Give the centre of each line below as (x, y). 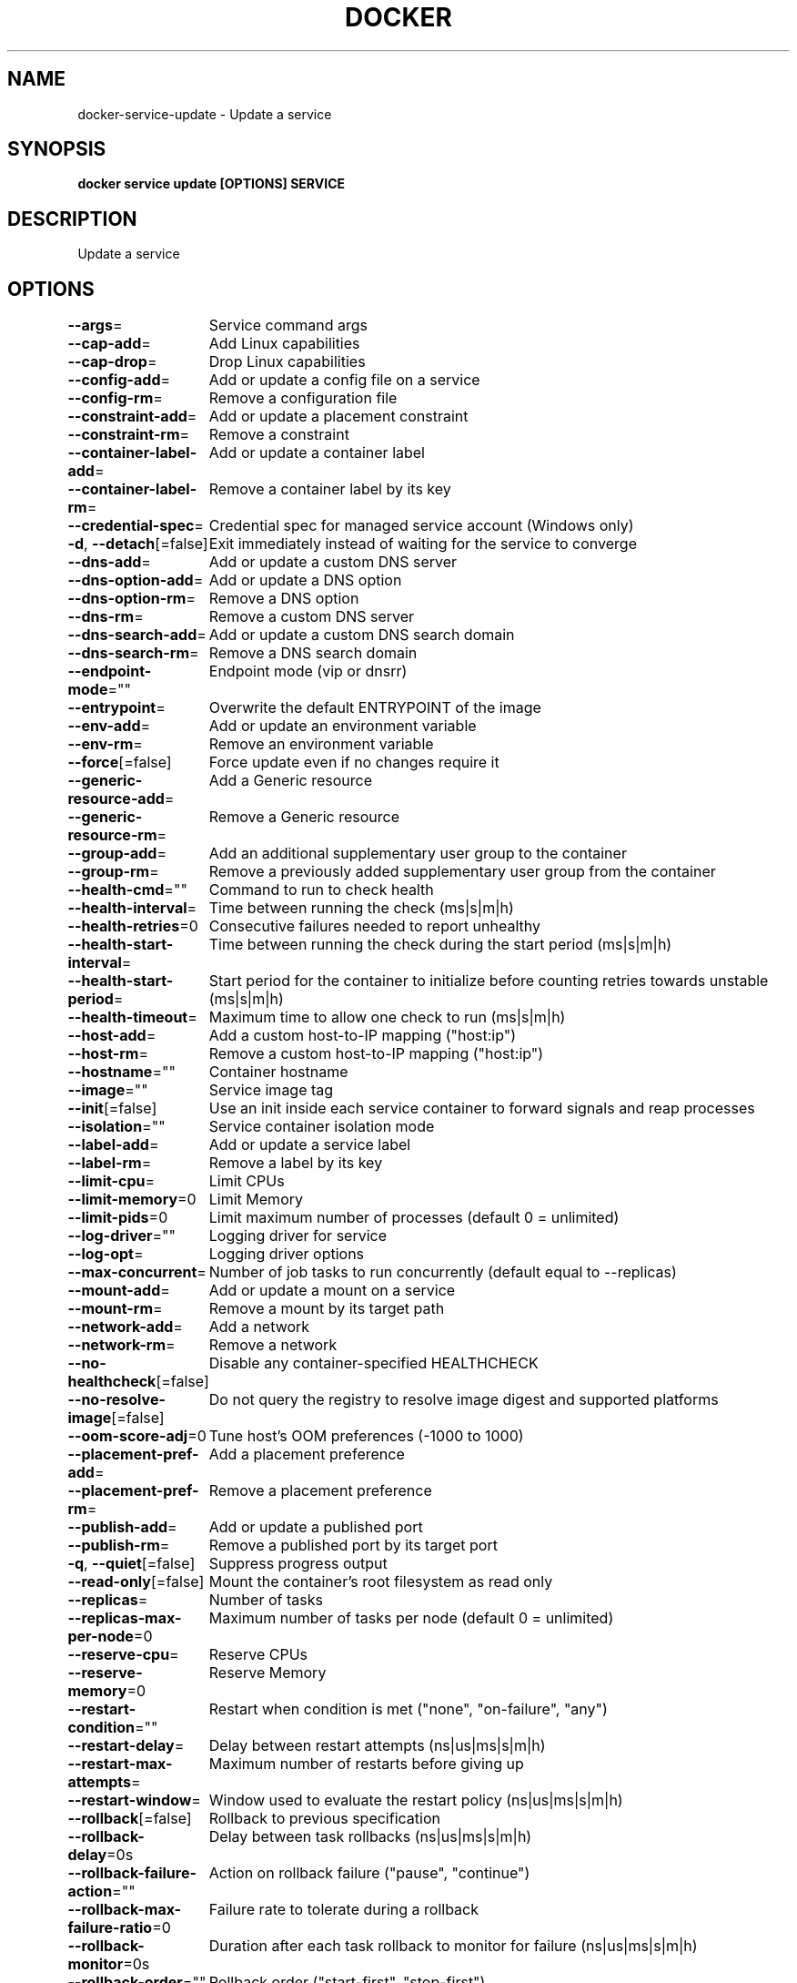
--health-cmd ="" (127, 890)
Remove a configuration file (303, 398)
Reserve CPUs (258, 1655)
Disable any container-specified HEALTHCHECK (373, 1363)
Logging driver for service (298, 1236)
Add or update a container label (317, 453)
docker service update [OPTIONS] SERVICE (211, 184)
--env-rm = (105, 744)
